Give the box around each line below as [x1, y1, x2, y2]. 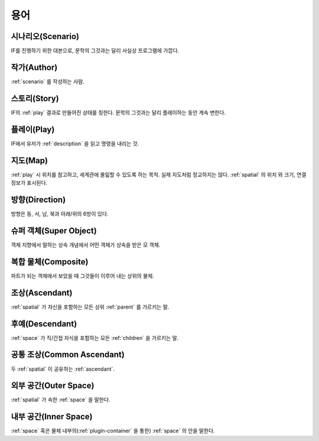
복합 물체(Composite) [11, 257, 89, 267]
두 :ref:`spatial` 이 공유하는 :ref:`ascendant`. [11, 365, 115, 372]
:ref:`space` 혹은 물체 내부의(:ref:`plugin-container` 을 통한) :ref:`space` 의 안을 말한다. [11, 427, 215, 434]
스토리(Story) [11, 93, 59, 103]
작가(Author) [11, 62, 58, 72]
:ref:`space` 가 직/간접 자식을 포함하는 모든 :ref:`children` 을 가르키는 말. [11, 334, 179, 341]
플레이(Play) [11, 124, 55, 134]
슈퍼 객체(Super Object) [11, 225, 97, 236]
